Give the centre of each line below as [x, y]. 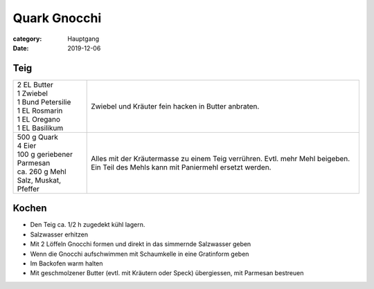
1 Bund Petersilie [44, 102]
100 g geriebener [45, 154]
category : [27, 39]
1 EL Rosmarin [40, 111]
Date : [21, 48]
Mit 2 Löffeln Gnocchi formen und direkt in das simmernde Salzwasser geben [141, 244]
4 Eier [27, 145]
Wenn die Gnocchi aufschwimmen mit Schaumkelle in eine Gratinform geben [140, 254]
